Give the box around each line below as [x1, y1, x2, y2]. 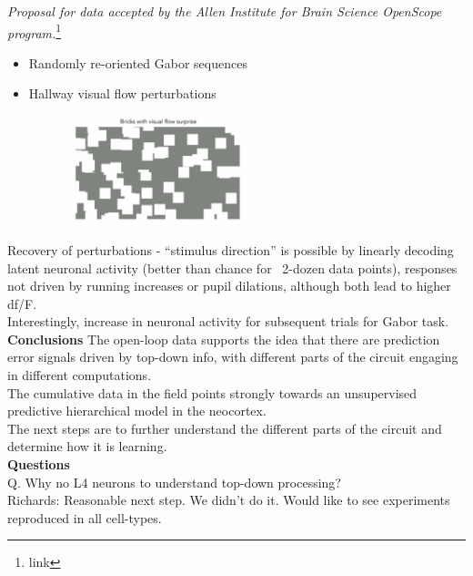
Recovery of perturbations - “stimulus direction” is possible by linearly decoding [7, 240, 454, 259]
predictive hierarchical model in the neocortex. [7, 401, 267, 420]
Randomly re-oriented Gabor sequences [28, 53, 247, 72]
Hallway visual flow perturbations [28, 84, 216, 103]
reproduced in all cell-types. [7, 508, 162, 527]
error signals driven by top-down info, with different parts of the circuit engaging [7, 347, 458, 366]
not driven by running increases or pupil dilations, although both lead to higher [7, 276, 451, 295]
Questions [7, 455, 70, 474]
